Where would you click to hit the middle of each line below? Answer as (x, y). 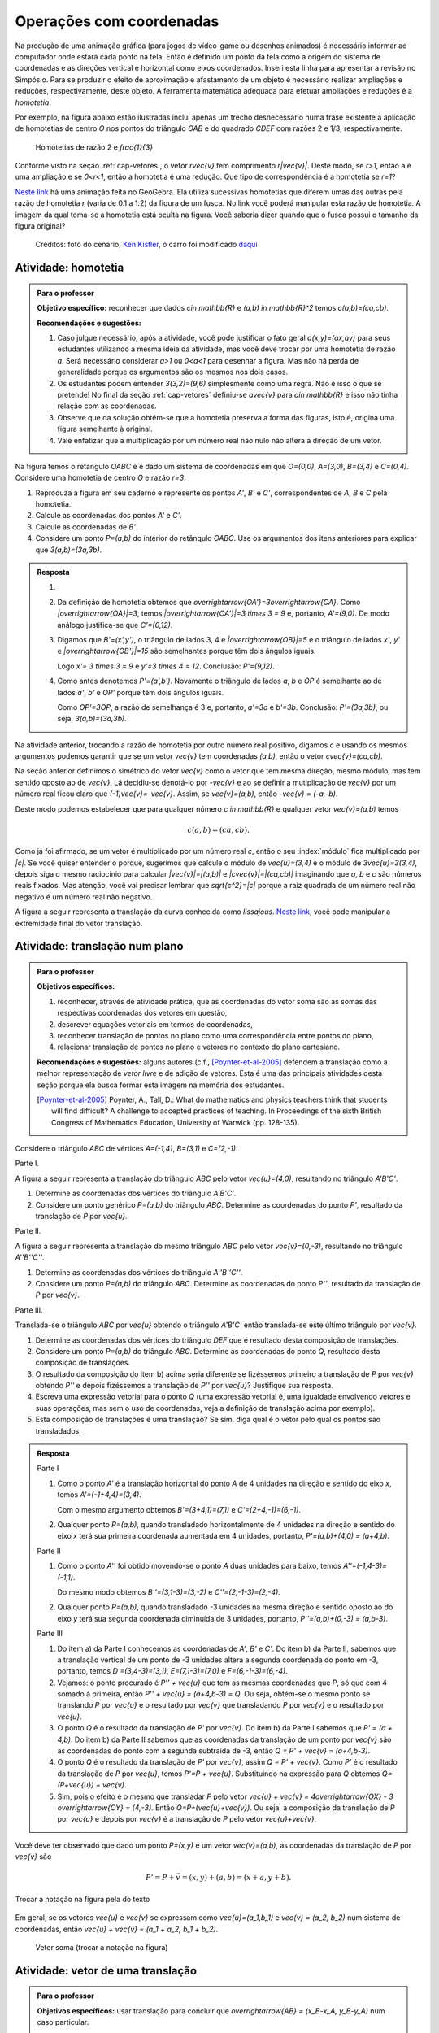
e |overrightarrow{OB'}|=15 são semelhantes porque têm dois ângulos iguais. (187, 651)
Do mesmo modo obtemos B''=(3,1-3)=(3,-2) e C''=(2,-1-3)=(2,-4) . (169, 1592)
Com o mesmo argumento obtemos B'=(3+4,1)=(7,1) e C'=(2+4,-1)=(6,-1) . (179, 1509)
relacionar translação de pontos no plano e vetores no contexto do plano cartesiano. (199, 1047)
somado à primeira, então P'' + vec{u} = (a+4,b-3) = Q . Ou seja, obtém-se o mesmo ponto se (214, 1694)
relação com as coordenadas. (107, 406)
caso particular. (63, 2022)
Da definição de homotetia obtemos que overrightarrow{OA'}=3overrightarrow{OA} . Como (209, 602)
